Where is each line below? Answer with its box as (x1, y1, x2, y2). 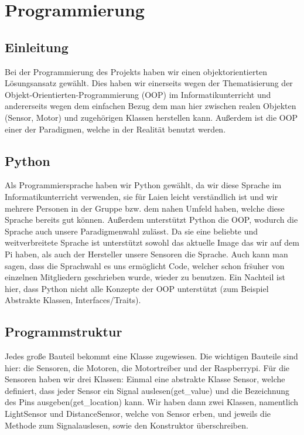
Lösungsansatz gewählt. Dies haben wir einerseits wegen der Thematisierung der (5, 77, 293, 89)
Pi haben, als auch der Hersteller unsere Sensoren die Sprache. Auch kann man (5, 247, 288, 260)
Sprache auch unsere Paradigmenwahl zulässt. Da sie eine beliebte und (5, 225, 258, 237)
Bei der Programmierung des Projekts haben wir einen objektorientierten (5, 65, 267, 77)
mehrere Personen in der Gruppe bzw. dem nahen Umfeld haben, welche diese (5, 202, 285, 214)
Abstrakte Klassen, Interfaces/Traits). (5, 294, 141, 306)
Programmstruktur (5, 322, 122, 341)
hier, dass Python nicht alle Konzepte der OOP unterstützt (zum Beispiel (5, 282, 269, 294)
